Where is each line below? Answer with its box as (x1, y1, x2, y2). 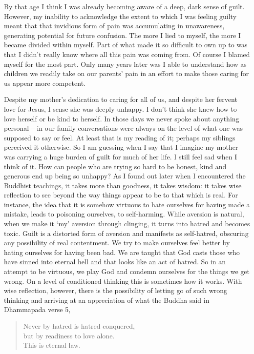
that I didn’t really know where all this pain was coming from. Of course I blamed (4, 49, 250, 59)
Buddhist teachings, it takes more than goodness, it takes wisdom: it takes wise (4, 180, 242, 190)
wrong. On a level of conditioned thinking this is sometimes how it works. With (4, 275, 242, 286)
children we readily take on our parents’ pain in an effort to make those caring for (4, 68, 249, 79)
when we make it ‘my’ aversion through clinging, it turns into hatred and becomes (4, 218, 250, 229)
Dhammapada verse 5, (4, 304, 71, 315)
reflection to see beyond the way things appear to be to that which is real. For (4, 190, 238, 200)
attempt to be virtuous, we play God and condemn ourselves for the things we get (4, 266, 250, 276)
